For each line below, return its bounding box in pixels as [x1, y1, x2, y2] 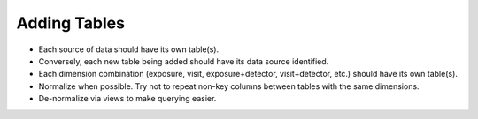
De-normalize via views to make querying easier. [38, 93, 217, 104]
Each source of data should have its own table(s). [38, 44, 220, 55]
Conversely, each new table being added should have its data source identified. [38, 56, 329, 66]
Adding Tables [16, 13, 126, 33]
